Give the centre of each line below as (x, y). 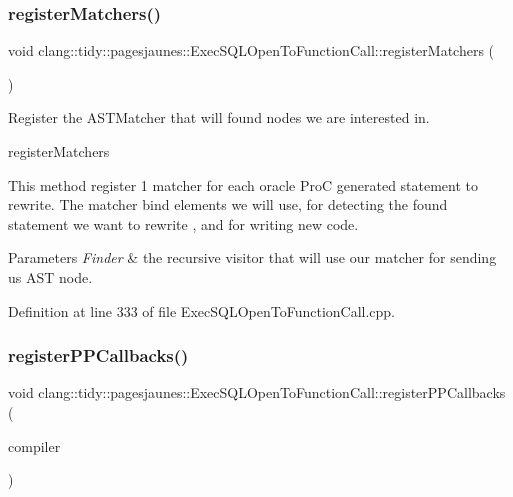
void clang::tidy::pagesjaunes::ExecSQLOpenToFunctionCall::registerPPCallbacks (257, 392)
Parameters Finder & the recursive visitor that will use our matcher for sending (252, 257)
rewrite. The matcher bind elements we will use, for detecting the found (228, 204)
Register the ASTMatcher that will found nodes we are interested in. (219, 117)
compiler (34, 445)
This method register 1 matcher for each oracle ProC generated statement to (243, 184)
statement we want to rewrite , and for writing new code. (183, 223)
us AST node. (50, 276)
